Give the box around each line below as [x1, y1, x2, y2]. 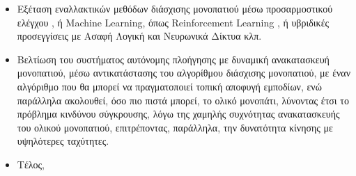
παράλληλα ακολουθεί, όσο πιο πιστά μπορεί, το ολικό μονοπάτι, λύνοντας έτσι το [17, 93, 349, 107]
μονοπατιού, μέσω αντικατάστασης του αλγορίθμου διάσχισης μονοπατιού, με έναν [17, 65, 351, 80]
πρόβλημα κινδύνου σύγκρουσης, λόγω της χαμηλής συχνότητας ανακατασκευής [17, 106, 340, 121]
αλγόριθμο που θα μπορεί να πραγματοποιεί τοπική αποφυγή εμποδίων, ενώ [17, 79, 322, 93]
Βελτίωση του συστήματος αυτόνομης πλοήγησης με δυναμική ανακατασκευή [17, 51, 330, 66]
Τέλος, [17, 157, 45, 171]
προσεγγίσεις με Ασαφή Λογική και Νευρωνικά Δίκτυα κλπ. [17, 29, 262, 43]
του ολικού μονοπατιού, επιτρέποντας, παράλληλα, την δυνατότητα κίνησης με [17, 120, 333, 134]
